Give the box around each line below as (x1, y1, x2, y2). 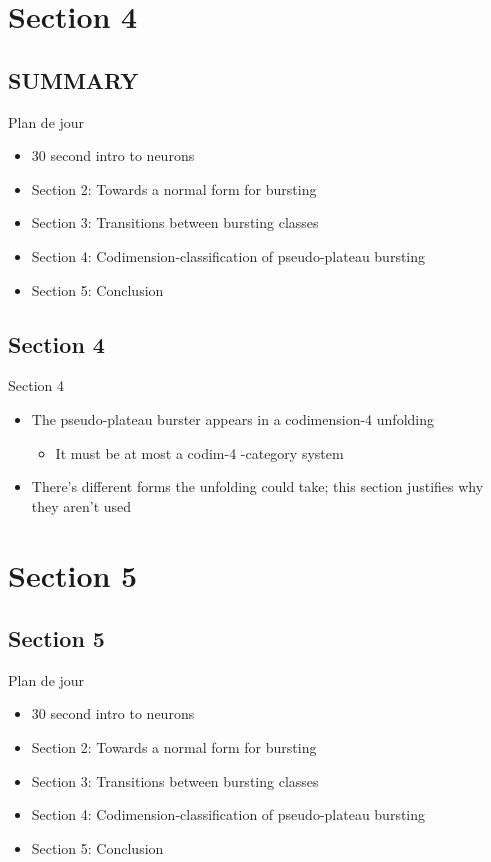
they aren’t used (31, 495, 132, 516)
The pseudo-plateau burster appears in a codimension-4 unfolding (31, 408, 434, 429)
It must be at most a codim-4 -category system (55, 442, 344, 463)
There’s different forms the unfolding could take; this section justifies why (31, 476, 484, 497)
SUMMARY (8, 64, 139, 95)
